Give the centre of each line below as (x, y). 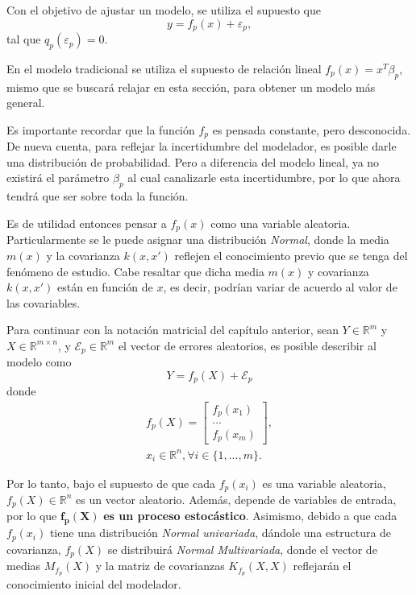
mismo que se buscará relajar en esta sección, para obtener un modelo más (191, 87)
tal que (24, 39)
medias (24, 566)
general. (26, 103)
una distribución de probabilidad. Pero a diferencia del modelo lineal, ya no (193, 161)
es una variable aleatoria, (324, 483)
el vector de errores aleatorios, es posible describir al (247, 345)
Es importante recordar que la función (101, 129)
